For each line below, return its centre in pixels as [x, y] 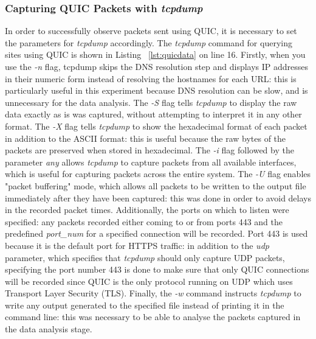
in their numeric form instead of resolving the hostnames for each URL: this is [151, 78]
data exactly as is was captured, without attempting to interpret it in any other [153, 114]
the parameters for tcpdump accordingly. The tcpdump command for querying [149, 42]
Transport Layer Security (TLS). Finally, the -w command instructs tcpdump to [153, 293]
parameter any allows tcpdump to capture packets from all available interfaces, [151, 162]
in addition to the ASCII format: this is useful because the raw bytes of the [146, 138]
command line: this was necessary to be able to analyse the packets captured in [153, 317]
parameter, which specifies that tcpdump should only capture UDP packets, [145, 257]
